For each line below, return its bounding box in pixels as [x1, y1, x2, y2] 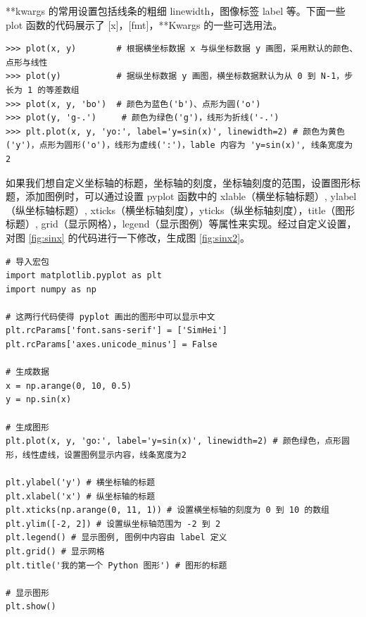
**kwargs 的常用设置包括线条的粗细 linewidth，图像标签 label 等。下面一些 [6, 4, 346, 18]
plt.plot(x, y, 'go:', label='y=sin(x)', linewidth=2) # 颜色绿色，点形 [6, 436, 341, 447]
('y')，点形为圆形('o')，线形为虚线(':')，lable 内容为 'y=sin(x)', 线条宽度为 [6, 140, 353, 151]
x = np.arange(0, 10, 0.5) [6, 380, 132, 391]
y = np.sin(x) [6, 394, 72, 405]
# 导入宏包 [6, 256, 49, 267]
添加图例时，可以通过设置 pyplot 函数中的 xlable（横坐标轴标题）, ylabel [25, 189, 357, 204]
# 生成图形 [6, 422, 49, 432]
